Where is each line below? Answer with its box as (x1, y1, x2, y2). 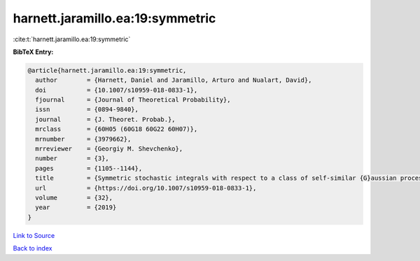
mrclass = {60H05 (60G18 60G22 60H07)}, (35, 125, 198, 133)
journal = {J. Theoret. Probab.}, (35, 115, 176, 123)
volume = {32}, (35, 194, 113, 202)
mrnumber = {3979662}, (35, 135, 132, 143)
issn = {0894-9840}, (35, 106, 139, 113)
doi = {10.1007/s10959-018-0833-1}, (35, 86, 198, 94)
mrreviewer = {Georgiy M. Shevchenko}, (35, 145, 183, 153)
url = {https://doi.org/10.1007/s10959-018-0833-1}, (35, 184, 257, 192)
